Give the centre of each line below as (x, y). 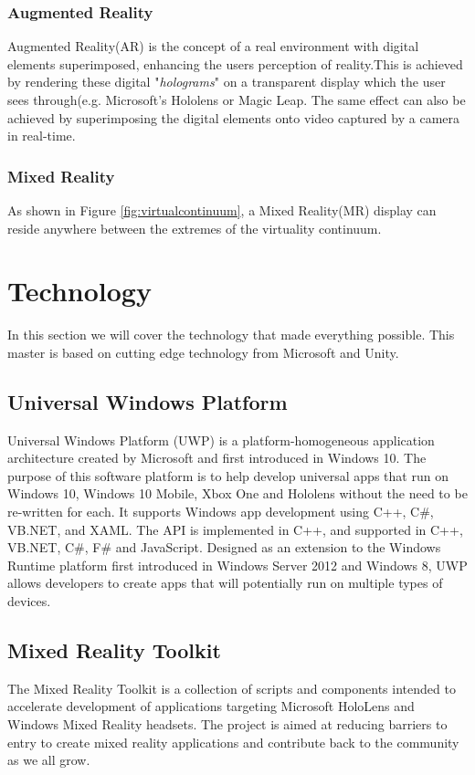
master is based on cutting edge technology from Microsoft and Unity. (203, 352)
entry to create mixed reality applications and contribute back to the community (233, 742)
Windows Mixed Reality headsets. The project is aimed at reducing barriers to (227, 724)
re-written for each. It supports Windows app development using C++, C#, (221, 512)
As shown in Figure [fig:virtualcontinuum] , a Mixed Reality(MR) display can (222, 210)
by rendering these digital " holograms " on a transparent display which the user (227, 82)
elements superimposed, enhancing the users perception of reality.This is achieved (235, 63)
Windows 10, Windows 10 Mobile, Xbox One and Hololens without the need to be (237, 493)
